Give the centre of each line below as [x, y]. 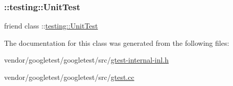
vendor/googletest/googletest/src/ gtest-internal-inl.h [87, 60]
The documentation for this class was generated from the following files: [117, 42]
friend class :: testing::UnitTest [51, 26]
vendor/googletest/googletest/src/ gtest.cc [69, 77]
